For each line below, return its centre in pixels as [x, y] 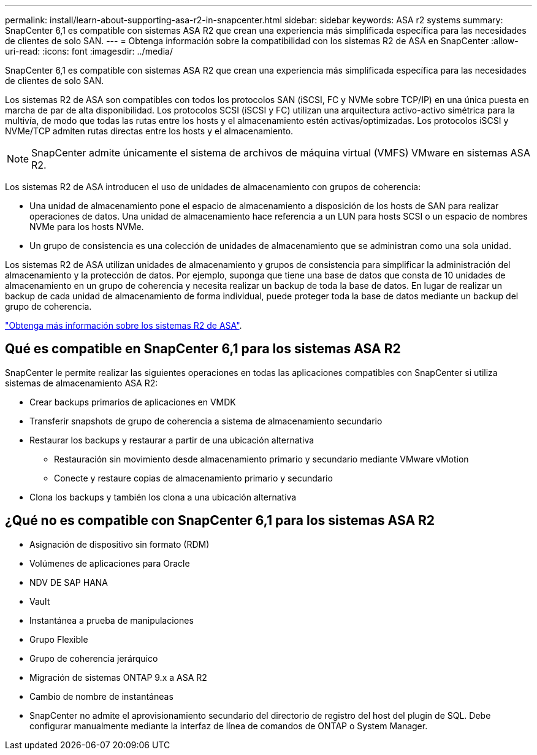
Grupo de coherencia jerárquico [94, 658]
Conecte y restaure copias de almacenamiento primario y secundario [193, 478]
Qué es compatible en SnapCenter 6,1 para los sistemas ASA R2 [203, 349]
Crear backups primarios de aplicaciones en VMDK [133, 402]
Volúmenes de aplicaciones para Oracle [110, 563]
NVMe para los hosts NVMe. [87, 227]
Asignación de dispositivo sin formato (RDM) [120, 544]
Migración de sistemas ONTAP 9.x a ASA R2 [118, 677]
